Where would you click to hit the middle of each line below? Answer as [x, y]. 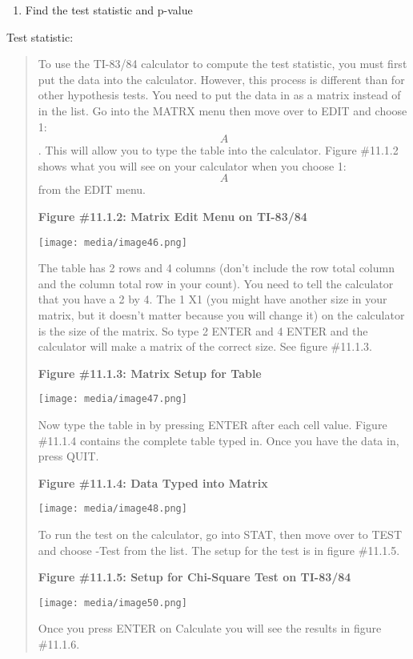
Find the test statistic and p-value [109, 10]
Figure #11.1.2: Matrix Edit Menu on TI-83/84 [172, 216]
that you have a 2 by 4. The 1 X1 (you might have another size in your [213, 299]
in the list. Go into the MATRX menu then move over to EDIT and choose [223, 110]
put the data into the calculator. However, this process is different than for [221, 79]
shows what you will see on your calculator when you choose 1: [192, 165]
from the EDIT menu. [92, 189]
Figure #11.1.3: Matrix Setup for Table [150, 373]
